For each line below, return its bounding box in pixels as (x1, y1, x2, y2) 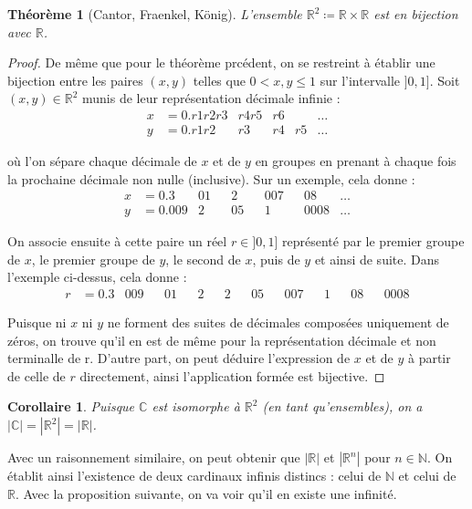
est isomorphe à (152, 397, 240, 416)
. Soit (429, 70, 460, 89)
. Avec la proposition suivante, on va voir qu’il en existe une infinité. (15, 483, 397, 503)
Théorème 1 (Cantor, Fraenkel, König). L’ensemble (7, 5, 302, 23)
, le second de (165, 249, 241, 268)
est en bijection (373, 5, 458, 23)
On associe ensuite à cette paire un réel (7, 232, 227, 251)
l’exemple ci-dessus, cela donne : (7, 267, 187, 286)
